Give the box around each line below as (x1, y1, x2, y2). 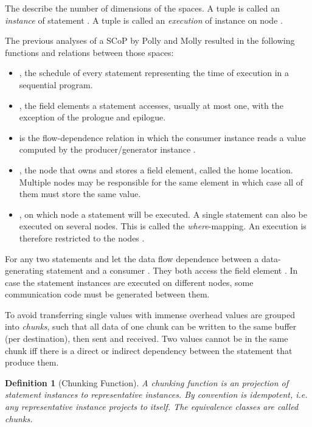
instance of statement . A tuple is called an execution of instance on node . (5, 13, 283, 26)
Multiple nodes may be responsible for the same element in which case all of (19, 175, 303, 188)
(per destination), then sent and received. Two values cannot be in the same (5, 332, 288, 345)
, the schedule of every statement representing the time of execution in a (19, 66, 289, 79)
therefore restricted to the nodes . (19, 231, 145, 244)
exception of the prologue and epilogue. (19, 111, 166, 123)
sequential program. (19, 78, 93, 91)
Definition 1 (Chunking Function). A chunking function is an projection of (5, 376, 289, 389)
